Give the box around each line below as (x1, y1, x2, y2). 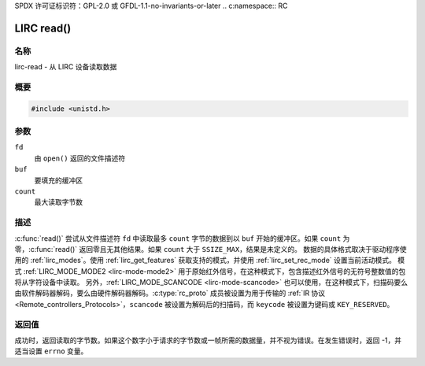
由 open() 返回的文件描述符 (34, 153, 126, 163)
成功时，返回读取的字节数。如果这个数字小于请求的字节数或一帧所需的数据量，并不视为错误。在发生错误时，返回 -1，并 (14, 335, 402, 346)
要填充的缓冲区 (34, 176, 83, 185)
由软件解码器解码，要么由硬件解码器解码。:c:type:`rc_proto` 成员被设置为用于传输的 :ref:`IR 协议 (14, 288, 326, 298)
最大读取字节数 (34, 198, 83, 207)
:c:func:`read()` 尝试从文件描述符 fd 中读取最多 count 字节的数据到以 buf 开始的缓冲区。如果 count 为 (14, 233, 350, 243)
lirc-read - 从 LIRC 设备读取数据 (14, 62, 117, 72)
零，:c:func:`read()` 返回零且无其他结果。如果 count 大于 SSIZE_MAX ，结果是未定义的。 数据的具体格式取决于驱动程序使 (14, 244, 407, 253)
